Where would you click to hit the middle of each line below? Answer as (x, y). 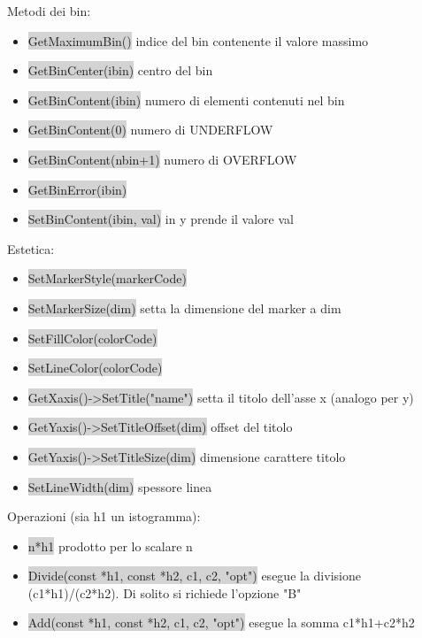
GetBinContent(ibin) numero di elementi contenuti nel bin (186, 100)
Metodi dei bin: (49, 11)
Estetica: (31, 248)
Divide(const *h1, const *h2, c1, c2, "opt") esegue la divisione (194, 576)
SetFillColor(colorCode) (92, 338)
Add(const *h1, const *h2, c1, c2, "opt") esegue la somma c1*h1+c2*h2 (221, 623)
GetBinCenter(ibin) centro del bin (120, 70)
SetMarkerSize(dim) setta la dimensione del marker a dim (184, 307)
